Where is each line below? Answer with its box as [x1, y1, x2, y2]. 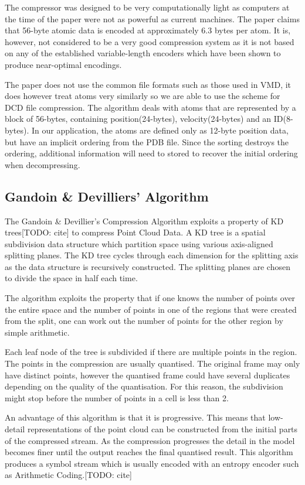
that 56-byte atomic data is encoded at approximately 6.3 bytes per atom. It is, [5, 24, 291, 36]
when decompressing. [5, 158, 80, 170]
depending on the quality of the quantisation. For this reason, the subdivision [5, 380, 283, 392]
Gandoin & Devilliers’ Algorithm [5, 187, 209, 205]
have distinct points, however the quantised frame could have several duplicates [5, 368, 290, 381]
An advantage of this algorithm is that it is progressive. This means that [5, 411, 266, 423]
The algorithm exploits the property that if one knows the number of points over [5, 292, 296, 304]
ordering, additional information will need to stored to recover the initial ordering [5, 147, 298, 159]
